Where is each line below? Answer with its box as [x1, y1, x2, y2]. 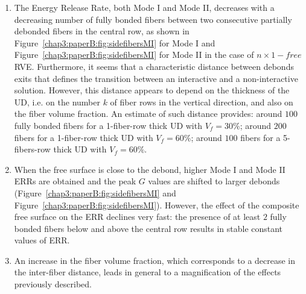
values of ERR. [14, 234, 70, 246]
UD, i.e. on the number [14, 95, 100, 108]
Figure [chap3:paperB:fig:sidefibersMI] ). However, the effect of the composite [14, 198, 299, 211]
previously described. [14, 278, 92, 290]
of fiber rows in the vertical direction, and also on [110, 95, 293, 108]
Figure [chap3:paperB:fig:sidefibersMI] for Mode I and [14, 36, 215, 49]
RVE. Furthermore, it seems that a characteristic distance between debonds [14, 60, 294, 72]
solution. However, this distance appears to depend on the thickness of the [14, 84, 290, 96]
